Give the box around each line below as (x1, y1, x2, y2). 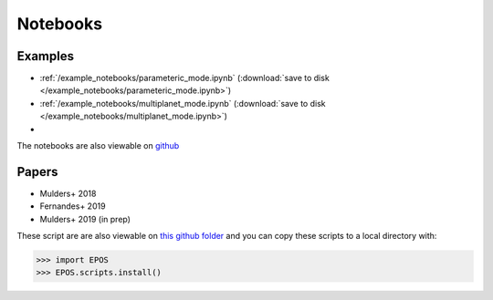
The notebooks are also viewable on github (16, 140, 180, 151)
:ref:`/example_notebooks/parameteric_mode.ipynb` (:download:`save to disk (39, 73, 330, 84)
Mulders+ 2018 (39, 188, 97, 199)
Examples (16, 48, 75, 64)
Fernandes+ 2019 (39, 201, 106, 212)
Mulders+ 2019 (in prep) (39, 213, 131, 224)
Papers (16, 164, 58, 180)
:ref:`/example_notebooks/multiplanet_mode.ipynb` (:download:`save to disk (39, 98, 326, 109)
